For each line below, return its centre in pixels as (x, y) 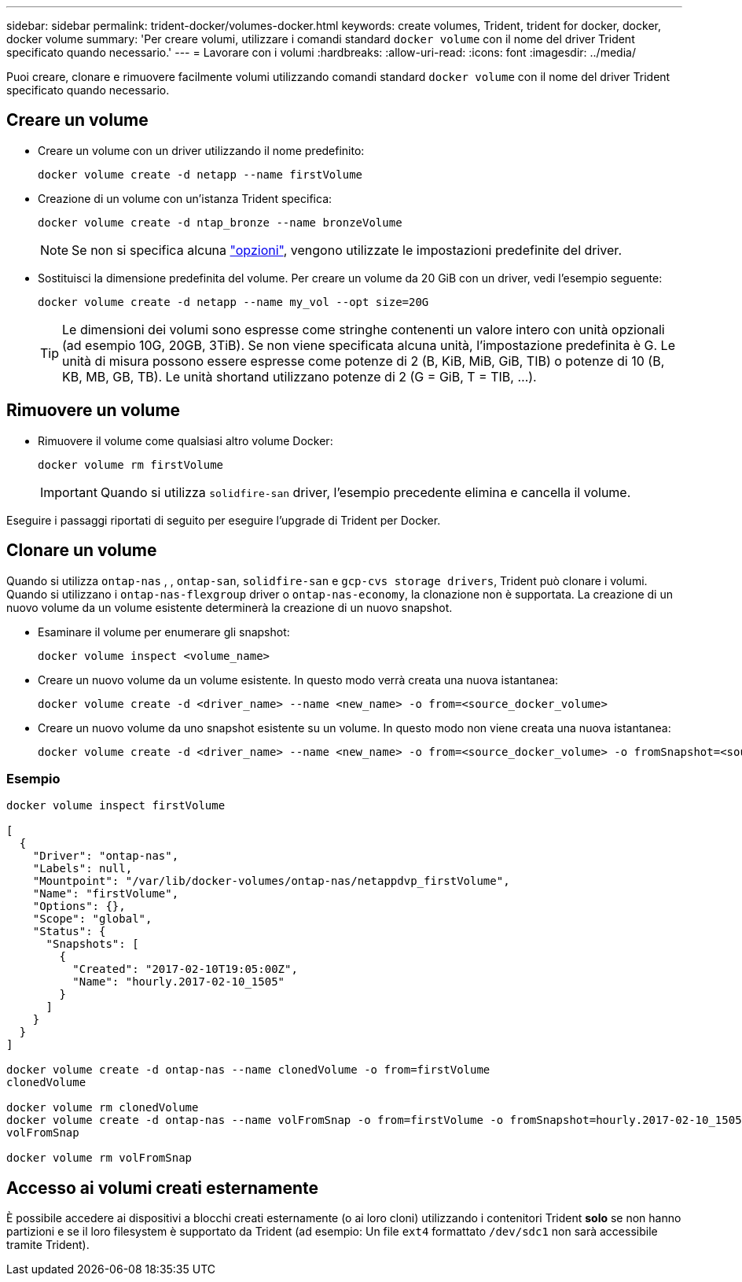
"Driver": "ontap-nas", (106, 856)
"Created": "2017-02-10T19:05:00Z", (185, 969)
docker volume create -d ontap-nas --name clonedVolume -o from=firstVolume (248, 1070)
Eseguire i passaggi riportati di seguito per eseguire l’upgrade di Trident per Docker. (224, 520)
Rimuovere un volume (94, 411)
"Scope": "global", (92, 919)
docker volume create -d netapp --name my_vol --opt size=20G (233, 302)
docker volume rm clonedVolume (103, 1108)
